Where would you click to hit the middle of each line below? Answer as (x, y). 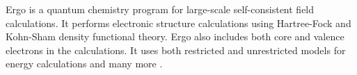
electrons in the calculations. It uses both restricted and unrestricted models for (176, 50)
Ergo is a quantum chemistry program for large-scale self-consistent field (160, 9)
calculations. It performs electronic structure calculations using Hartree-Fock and (178, 23)
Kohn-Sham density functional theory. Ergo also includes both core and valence (175, 36)
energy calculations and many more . (84, 64)
